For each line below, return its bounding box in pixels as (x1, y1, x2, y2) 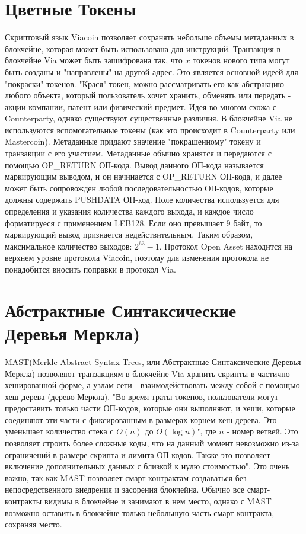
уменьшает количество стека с (5, 425, 114, 437)
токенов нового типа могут (193, 54, 290, 66)
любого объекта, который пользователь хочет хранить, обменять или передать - (5, 89, 291, 101)
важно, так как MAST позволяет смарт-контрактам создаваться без (5, 471, 247, 484)
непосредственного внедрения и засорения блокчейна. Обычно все (5, 483, 244, 495)
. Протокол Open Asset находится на (159, 239, 292, 252)
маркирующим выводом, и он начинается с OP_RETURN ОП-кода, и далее (5, 170, 282, 183)
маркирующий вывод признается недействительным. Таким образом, (5, 228, 253, 241)
